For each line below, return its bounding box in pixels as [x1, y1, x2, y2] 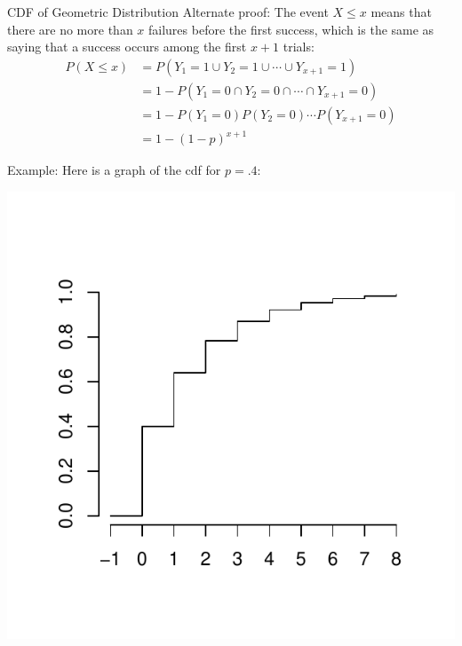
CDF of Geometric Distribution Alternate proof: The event [7, 3, 329, 20]
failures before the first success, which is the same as [148, 20, 434, 38]
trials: [283, 37, 315, 56]
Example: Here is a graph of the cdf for [7, 161, 221, 179]
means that [370, 3, 432, 20]
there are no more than [7, 20, 133, 38]
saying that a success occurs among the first [7, 37, 247, 56]
